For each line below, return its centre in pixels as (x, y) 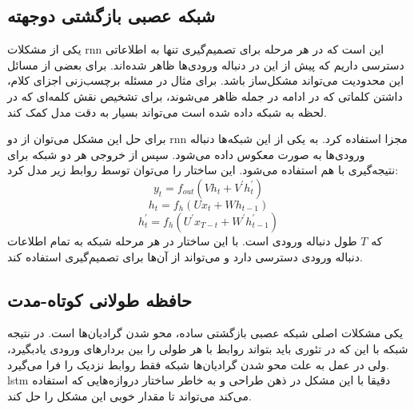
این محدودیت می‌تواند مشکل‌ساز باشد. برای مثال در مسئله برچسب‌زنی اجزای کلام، (206, 80)
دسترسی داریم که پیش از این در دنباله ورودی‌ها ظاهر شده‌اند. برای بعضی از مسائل (206, 64)
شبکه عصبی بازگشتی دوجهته (111, 16)
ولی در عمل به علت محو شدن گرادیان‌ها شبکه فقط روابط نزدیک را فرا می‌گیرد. (198, 364)
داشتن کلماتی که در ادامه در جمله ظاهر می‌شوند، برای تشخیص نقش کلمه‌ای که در (205, 96)
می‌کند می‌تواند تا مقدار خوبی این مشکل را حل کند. (129, 395)
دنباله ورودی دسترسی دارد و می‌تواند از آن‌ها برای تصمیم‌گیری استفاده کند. (185, 256)
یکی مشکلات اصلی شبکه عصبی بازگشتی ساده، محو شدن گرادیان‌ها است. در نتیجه (205, 333)
